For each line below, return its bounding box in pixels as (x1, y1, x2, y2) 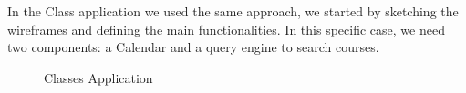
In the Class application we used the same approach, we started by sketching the (7, 2, 459, 20)
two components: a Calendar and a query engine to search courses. (7, 37, 379, 57)
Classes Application (44, 67, 153, 87)
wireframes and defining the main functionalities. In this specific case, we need (7, 19, 445, 38)
